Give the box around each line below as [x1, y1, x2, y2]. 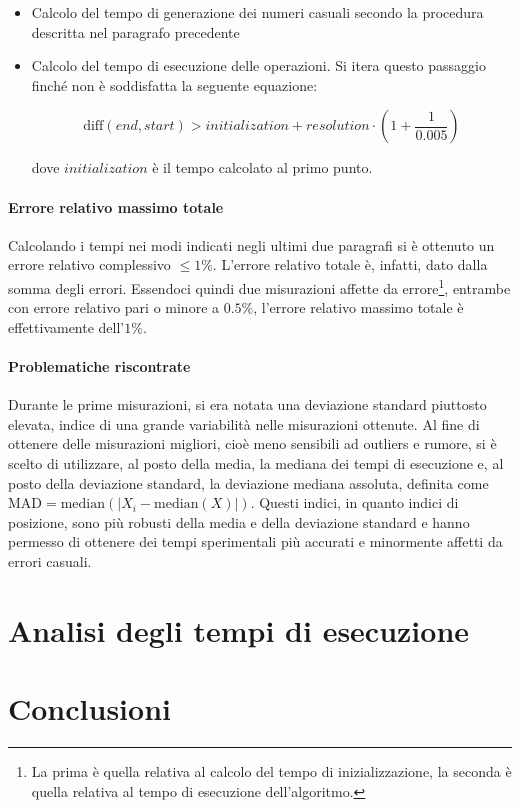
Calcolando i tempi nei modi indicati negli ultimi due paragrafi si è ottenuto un [8, 234, 495, 255]
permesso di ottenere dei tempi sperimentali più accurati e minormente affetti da [8, 531, 503, 552]
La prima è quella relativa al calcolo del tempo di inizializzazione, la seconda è [31, 761, 512, 782]
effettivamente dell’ [8, 316, 125, 337]
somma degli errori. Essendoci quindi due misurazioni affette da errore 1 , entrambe [8, 274, 511, 298]
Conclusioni [8, 688, 171, 729]
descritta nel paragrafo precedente [31, 21, 240, 42]
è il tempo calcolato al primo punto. [152, 157, 373, 178]
